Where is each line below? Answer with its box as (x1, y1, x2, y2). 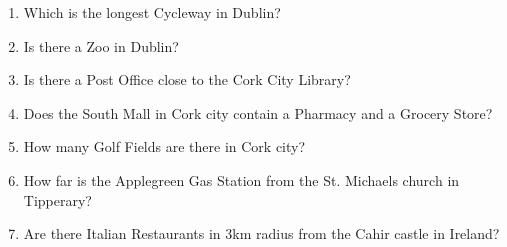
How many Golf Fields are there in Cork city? (23, 136, 306, 157)
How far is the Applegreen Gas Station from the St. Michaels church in (23, 169, 460, 190)
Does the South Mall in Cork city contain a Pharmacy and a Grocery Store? (23, 102, 493, 123)
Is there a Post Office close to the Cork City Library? (23, 69, 351, 90)
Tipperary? (23, 189, 92, 210)
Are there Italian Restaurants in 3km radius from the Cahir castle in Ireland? (23, 223, 500, 244)
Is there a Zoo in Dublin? (23, 35, 179, 56)
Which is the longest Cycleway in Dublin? (23, 2, 281, 22)
